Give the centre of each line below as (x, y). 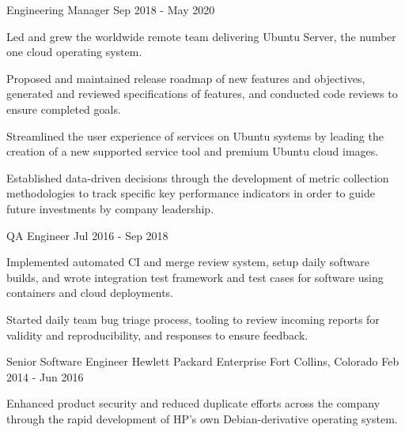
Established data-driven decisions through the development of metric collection (198, 177)
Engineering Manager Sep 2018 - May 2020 (111, 9)
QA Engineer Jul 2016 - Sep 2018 (87, 235)
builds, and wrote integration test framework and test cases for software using (195, 277)
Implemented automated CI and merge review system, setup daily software (188, 262)
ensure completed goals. (64, 109)
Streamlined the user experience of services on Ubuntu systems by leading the (195, 135)
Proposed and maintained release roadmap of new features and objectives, (186, 78)
